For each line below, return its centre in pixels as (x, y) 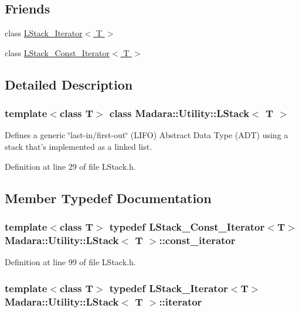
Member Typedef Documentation (108, 198)
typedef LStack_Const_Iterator (187, 226)
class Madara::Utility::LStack (179, 113)
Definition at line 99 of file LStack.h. (70, 262)
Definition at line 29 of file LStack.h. (70, 166)
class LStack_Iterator (44, 33)
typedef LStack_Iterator (169, 288)
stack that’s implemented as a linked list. (79, 146)
